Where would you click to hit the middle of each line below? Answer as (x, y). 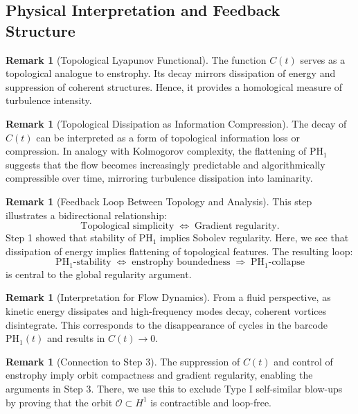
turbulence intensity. (49, 100)
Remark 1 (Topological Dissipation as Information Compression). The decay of (176, 123)
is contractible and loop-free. (211, 402)
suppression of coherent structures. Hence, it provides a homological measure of (174, 86)
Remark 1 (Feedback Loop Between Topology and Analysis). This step (159, 201)
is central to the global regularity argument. (99, 274)
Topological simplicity (127, 226)
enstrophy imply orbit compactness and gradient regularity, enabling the (159, 375)
